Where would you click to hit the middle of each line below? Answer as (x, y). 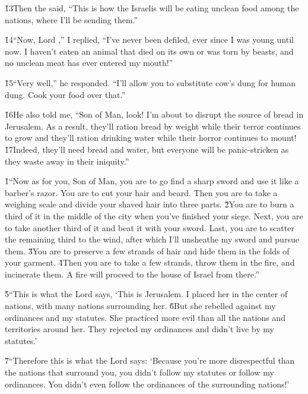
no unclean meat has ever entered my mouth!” (89, 63)
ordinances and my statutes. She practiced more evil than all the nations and (145, 317)
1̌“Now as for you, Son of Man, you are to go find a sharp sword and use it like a (152, 181)
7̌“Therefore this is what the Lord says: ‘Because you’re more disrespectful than (150, 360)
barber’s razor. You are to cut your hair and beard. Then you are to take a (141, 192)
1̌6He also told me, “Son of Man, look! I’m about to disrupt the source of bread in (154, 114)
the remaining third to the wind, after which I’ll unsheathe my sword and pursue (152, 239)
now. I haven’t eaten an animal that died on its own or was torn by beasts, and (149, 51)
